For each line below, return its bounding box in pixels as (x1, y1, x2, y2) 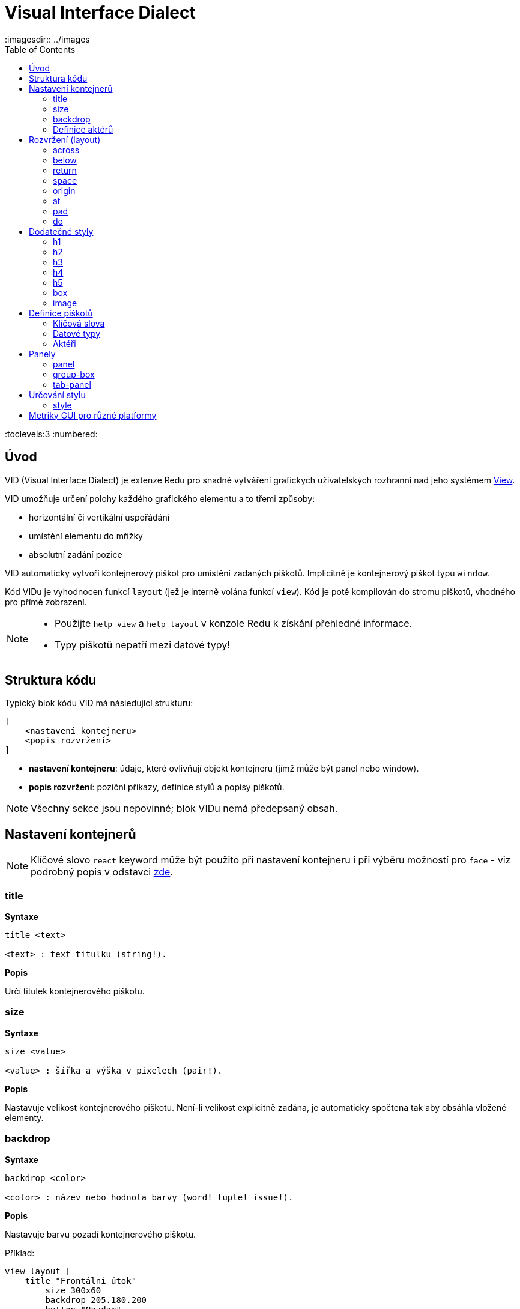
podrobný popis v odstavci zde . (31, 866, 174, 878)
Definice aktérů (53, 124, 113, 135)
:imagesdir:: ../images (5, 34, 90, 44)
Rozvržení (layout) (29, 134, 101, 145)
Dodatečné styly (29, 226, 94, 237)
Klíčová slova (53, 318, 105, 328)
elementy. (5, 1112, 44, 1123)
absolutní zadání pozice (29, 549, 122, 560)
